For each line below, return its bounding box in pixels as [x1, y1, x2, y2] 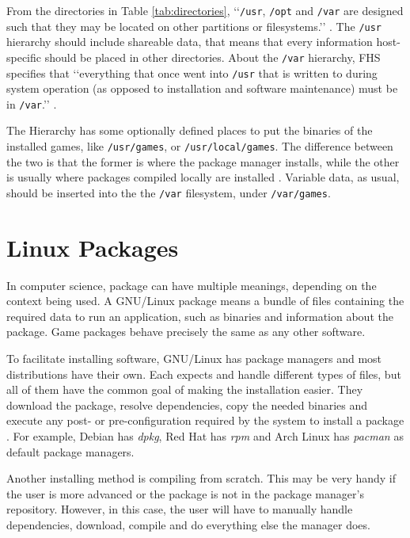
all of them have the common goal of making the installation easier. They [6, 381, 363, 398]
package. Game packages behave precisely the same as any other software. [6, 323, 366, 340]
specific [6, 48, 42, 65]
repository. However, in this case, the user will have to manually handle [6, 501, 353, 517]
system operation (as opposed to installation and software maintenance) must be [6, 80, 398, 97]
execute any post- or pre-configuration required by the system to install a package [6, 412, 404, 429]
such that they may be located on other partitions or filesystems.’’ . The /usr [6, 17, 382, 34]
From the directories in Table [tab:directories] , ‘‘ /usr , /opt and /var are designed [6, 2, 404, 18]
